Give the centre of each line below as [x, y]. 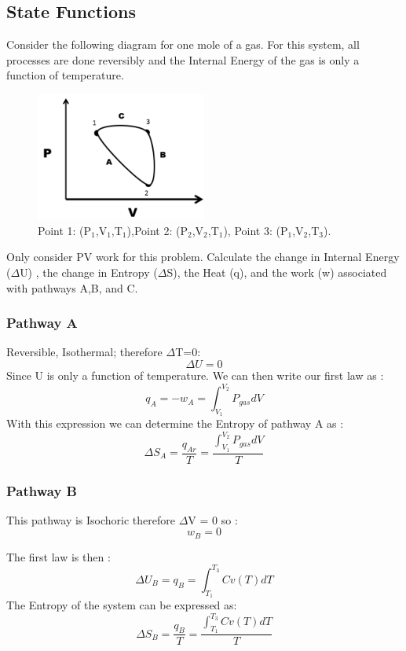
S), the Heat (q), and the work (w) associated [277, 272]
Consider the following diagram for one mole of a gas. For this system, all [183, 44]
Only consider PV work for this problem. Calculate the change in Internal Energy [203, 257]
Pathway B [42, 490]
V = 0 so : [213, 519]
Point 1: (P [65, 230]
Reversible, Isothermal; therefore [84, 352]
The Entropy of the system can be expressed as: [122, 605]
